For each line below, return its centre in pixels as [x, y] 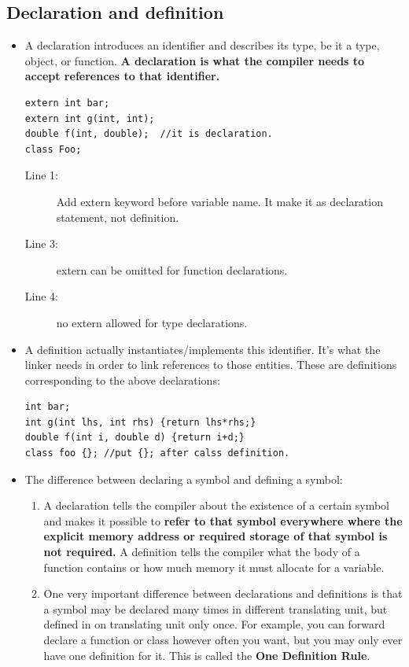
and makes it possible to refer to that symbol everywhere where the [223, 520]
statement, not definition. [118, 217]
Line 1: [41, 175]
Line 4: [41, 296]
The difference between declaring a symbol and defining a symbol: [184, 479]
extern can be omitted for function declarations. [172, 269]
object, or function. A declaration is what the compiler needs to [195, 60]
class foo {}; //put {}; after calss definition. [157, 453]
